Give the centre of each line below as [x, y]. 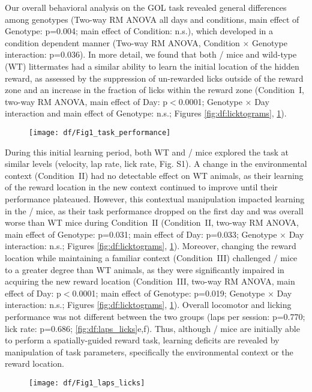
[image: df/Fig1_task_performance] [100, 132]
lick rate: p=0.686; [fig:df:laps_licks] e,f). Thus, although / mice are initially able [152, 328]
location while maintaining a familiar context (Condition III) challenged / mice [151, 257]
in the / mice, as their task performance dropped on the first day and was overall [154, 210]
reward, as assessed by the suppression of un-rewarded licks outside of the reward [154, 78]
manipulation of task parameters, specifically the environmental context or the [149, 351]
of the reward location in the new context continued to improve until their [141, 187]
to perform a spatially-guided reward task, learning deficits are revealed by [142, 340]
